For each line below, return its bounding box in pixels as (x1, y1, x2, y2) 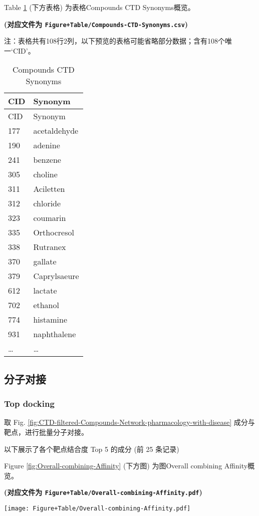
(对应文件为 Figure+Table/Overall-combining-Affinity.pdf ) (4, 487, 202, 497)
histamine (33, 314, 68, 326)
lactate (33, 285, 57, 297)
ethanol (33, 299, 59, 311)
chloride (33, 197, 61, 209)
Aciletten (33, 183, 65, 195)
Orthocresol (33, 226, 74, 238)
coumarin (33, 212, 66, 224)
